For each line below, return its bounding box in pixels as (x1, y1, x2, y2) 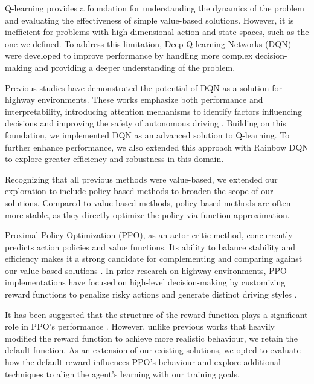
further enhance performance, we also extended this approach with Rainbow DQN (5, 140, 309, 153)
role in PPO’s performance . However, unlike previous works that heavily (5, 320, 275, 333)
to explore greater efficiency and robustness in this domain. (5, 152, 224, 165)
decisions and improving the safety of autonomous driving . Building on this (5, 117, 286, 129)
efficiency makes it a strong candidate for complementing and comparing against (5, 252, 303, 265)
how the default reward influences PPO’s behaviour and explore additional (5, 356, 281, 368)
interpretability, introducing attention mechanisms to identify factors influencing (5, 105, 303, 117)
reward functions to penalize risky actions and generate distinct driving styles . (5, 288, 297, 301)
